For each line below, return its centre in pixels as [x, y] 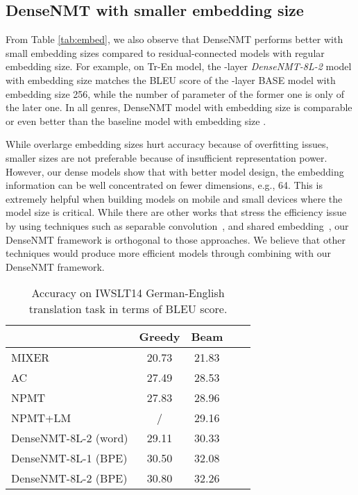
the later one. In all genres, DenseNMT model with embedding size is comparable [179, 107]
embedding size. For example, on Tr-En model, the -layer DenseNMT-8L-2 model [179, 66]
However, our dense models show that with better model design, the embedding [175, 171]
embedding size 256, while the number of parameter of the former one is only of [175, 93]
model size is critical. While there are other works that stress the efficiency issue [176, 212]
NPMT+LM [41, 418]
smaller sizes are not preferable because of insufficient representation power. [167, 157]
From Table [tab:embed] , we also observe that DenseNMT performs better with [174, 39]
